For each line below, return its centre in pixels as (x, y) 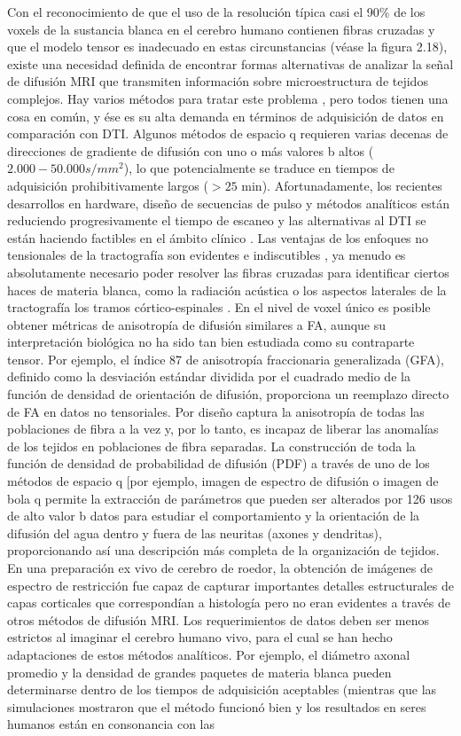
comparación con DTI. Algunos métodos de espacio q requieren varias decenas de (228, 133)
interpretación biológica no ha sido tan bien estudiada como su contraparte (211, 342)
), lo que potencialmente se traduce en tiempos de (259, 168)
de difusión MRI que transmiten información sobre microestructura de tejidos (218, 81)
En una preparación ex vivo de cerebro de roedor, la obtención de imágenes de (220, 568)
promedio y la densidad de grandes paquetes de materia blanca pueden (199, 672)
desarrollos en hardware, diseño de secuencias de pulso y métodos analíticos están (228, 203)
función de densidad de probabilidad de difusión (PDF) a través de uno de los (219, 463)
